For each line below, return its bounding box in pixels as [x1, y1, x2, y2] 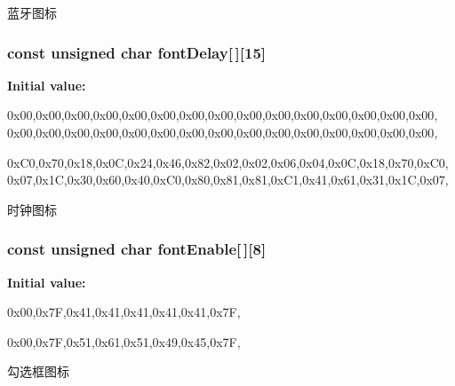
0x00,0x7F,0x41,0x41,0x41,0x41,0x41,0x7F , [7, 303, 241, 321]
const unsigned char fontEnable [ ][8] [7, 238, 267, 260]
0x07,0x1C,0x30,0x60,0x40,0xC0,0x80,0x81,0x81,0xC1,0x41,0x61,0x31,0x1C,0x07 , [7, 170, 449, 189]
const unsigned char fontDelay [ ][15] [7, 41, 267, 63]
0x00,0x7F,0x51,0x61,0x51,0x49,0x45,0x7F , [7, 332, 241, 351]
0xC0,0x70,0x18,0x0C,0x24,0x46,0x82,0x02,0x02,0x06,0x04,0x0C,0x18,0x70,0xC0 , [7, 153, 449, 171]
